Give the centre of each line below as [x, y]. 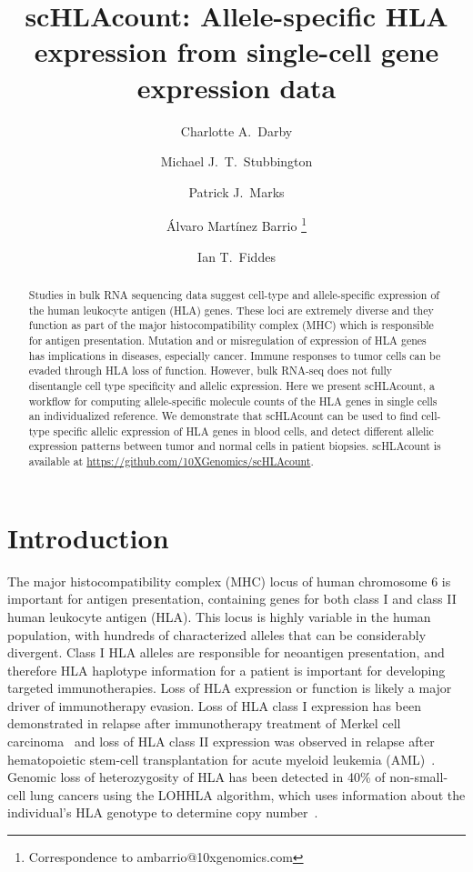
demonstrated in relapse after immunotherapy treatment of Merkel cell [204, 723]
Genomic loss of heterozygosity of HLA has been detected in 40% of [196, 777]
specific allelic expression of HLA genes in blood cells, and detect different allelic [243, 431]
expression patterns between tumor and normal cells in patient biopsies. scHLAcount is [235, 446]
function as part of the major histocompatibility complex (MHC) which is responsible [231, 325]
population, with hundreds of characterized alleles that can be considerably [217, 634]
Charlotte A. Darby [236, 130]
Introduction [88, 537]
